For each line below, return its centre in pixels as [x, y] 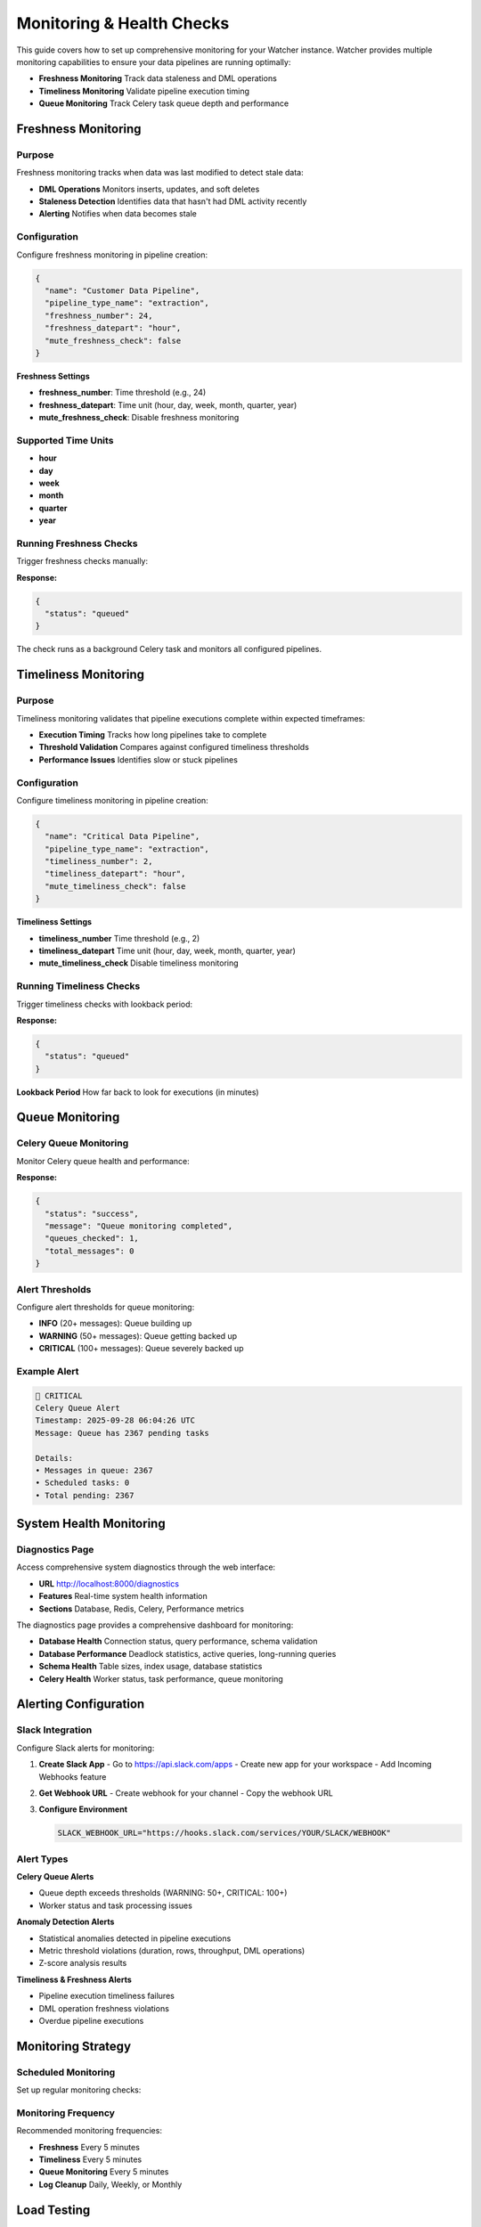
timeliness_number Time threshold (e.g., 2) [119, 938]
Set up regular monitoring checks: [79, 2090]
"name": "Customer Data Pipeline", [122, 290]
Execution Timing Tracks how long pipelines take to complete [153, 734]
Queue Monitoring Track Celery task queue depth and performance [164, 103]
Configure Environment [83, 1809]
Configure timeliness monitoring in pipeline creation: [112, 800]
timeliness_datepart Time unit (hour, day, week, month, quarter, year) [167, 950]
